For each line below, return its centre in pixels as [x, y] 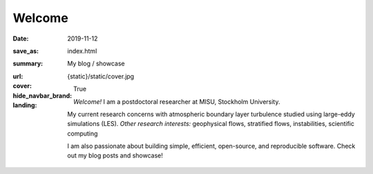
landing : [25, 105]
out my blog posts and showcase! [115, 155]
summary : [28, 64]
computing [83, 133]
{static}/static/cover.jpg [101, 76]
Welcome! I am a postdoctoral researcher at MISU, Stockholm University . [176, 101]
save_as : [26, 51]
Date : [21, 39]
